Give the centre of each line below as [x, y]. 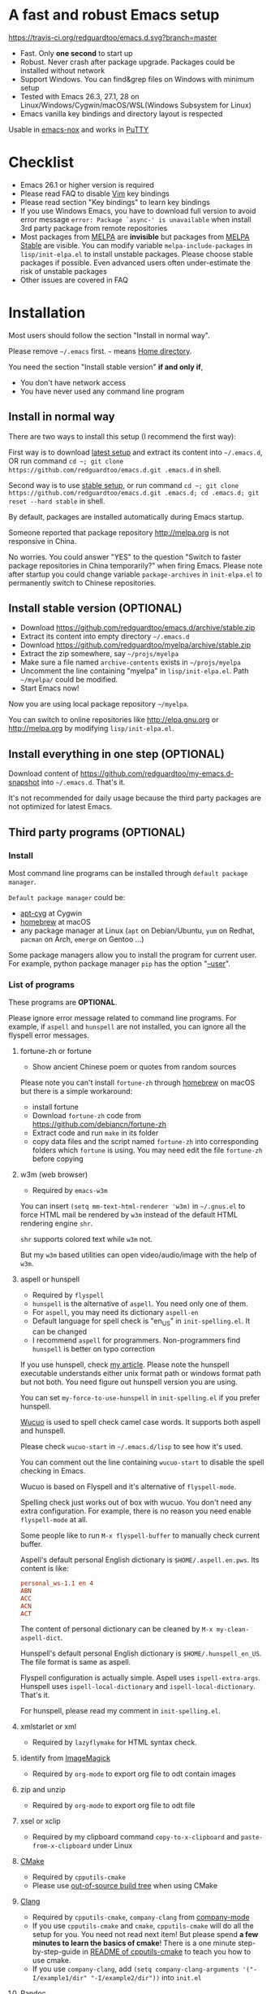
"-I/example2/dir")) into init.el [146, 1978]
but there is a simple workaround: [76, 1091]
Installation [47, 313]
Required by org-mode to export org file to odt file [114, 1805]
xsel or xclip [40, 1821]
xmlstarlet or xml [48, 1726]
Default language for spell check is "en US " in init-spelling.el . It [141, 1322]
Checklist [41, 162]
